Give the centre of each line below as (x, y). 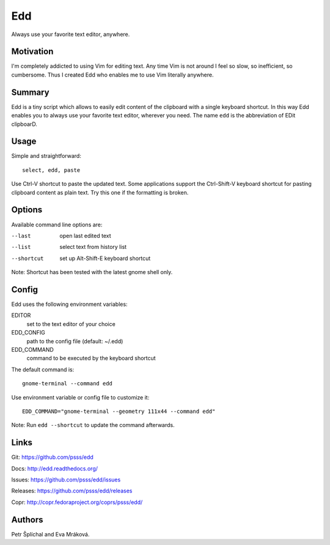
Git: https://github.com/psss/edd (53, 457)
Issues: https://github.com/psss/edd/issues (66, 480)
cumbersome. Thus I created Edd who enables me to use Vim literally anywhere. (112, 75)
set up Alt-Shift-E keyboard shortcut (105, 258)
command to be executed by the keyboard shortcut (91, 358)
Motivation (32, 52)
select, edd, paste (51, 170)
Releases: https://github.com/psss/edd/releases (72, 491)
